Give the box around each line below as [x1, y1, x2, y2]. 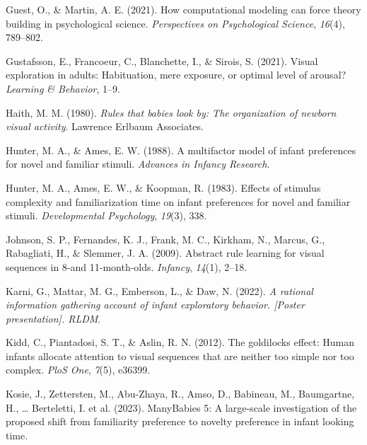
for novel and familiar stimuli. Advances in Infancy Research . [6, 156, 270, 171]
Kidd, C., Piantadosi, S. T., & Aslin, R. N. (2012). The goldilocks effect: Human [6, 335, 354, 349]
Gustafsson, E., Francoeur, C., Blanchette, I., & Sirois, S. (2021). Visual [6, 53, 318, 68]
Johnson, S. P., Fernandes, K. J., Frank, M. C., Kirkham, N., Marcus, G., [6, 231, 325, 246]
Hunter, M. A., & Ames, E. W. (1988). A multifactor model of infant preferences [6, 142, 356, 157]
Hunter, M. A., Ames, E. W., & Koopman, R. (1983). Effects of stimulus [6, 180, 321, 195]
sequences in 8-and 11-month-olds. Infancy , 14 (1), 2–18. [6, 259, 247, 274]
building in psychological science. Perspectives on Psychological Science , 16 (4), [6, 16, 345, 30]
